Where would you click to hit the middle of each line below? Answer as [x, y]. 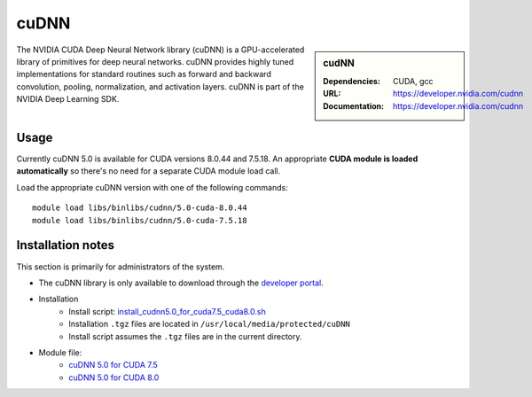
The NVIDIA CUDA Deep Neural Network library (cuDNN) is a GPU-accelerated [160, 50]
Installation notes [66, 245]
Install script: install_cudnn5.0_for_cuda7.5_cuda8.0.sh [167, 311]
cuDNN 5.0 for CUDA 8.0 [114, 378]
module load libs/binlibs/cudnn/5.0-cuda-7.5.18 [140, 220]
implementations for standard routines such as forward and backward [144, 74]
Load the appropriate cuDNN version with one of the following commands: [152, 187]
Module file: [60, 352]
